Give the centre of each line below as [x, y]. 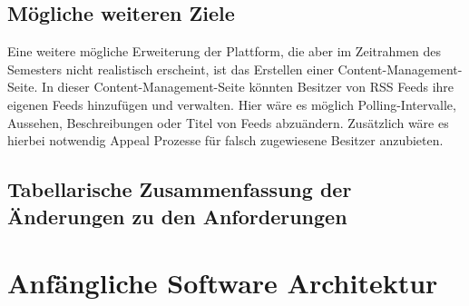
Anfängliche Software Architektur [223, 283]
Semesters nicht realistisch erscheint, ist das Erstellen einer [171, 69]
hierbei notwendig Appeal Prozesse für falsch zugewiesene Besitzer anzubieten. [225, 140]
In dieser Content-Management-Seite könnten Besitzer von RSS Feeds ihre [248, 87]
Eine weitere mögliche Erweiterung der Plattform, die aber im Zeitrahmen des [225, 51]
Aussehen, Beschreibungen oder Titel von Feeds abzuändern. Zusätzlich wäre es [228, 122]
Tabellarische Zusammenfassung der [180, 189]
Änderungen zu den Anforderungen [177, 216]
